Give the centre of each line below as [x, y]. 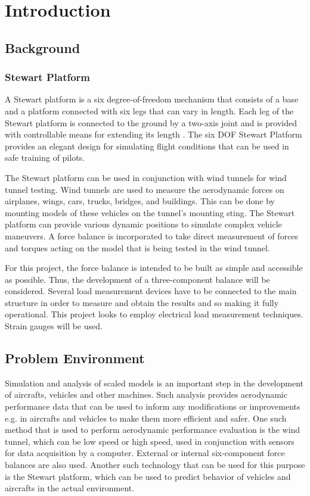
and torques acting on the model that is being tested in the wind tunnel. [137, 247]
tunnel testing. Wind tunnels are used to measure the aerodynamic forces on [145, 189]
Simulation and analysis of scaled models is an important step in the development [154, 383]
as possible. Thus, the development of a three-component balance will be [137, 279]
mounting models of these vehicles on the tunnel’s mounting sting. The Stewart [150, 212]
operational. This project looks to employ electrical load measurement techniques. [154, 314]
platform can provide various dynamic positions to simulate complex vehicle [143, 224]
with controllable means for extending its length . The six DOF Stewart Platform [154, 134]
